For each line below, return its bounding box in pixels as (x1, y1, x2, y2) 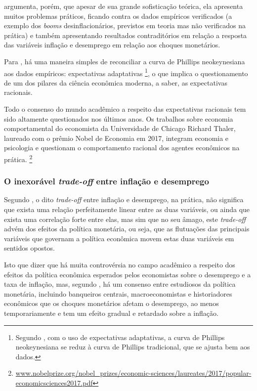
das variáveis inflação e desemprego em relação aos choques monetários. (4, 40, 220, 50)
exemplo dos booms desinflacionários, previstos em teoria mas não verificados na (4, 20, 246, 31)
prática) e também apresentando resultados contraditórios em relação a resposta (4, 30, 247, 40)
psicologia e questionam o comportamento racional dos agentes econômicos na (4, 142, 240, 153)
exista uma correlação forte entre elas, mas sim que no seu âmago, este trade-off (4, 214, 246, 224)
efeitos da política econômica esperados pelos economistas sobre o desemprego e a (4, 269, 251, 279)
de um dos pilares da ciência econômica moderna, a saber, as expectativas (4, 77, 227, 87)
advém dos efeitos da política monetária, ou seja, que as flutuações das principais (4, 223, 250, 234)
